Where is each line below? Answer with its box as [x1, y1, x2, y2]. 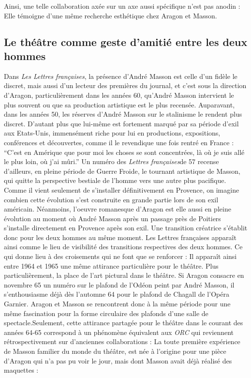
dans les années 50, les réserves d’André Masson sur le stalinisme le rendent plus [4, 109, 242, 119]
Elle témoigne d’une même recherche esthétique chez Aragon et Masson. [4, 10, 217, 20]
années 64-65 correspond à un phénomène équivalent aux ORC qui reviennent [4, 327, 234, 337]
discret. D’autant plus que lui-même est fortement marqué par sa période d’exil [4, 118, 239, 128]
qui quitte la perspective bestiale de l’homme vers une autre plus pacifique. [4, 175, 226, 185]
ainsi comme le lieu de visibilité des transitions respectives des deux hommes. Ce [4, 242, 243, 252]
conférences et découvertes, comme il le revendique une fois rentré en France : [4, 137, 234, 147]
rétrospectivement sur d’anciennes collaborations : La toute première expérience [4, 336, 240, 347]
